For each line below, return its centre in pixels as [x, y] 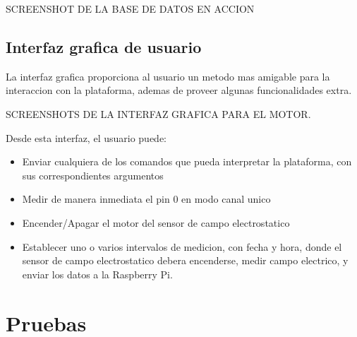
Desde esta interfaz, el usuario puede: [86, 137]
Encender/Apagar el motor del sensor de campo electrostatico [156, 222]
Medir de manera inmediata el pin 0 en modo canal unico [146, 199]
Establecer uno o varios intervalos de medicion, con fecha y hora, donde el [182, 246]
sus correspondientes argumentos [93, 175]
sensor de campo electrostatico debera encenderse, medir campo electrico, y [185, 260]
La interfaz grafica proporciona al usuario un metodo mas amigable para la [168, 76]
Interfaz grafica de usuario [104, 46]
